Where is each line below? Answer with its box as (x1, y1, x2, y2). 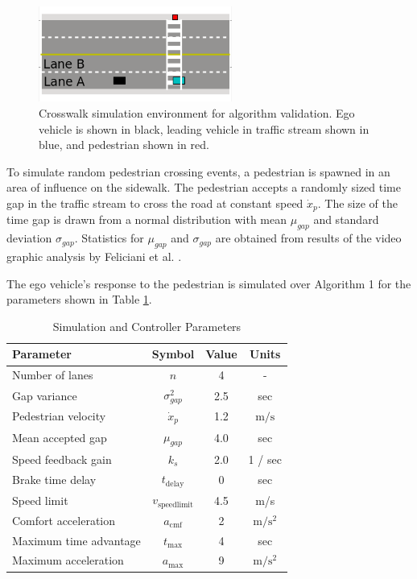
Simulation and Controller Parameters (52, 317, 242, 334)
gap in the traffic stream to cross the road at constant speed (6, 194, 303, 211)
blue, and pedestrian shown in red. (39, 136, 209, 153)
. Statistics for (74, 230, 144, 246)
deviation (6, 230, 52, 246)
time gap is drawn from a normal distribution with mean (6, 211, 287, 228)
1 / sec (248, 450, 282, 467)
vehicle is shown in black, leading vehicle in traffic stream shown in (39, 120, 370, 137)
